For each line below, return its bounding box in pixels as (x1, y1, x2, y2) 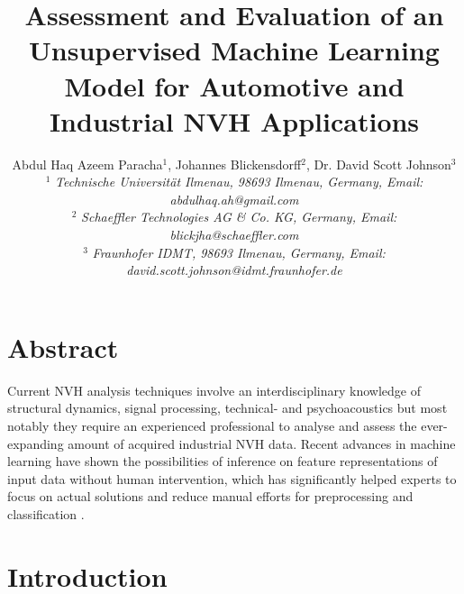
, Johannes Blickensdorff (168, 154, 302, 173)
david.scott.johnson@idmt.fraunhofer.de (126, 260, 342, 279)
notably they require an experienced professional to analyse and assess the (7, 416, 417, 434)
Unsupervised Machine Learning (29, 32, 440, 69)
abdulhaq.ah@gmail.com (169, 189, 299, 208)
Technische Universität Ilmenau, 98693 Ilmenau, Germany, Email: (55, 172, 423, 191)
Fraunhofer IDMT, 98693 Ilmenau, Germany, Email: (92, 242, 386, 261)
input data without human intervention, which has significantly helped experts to (7, 469, 457, 488)
